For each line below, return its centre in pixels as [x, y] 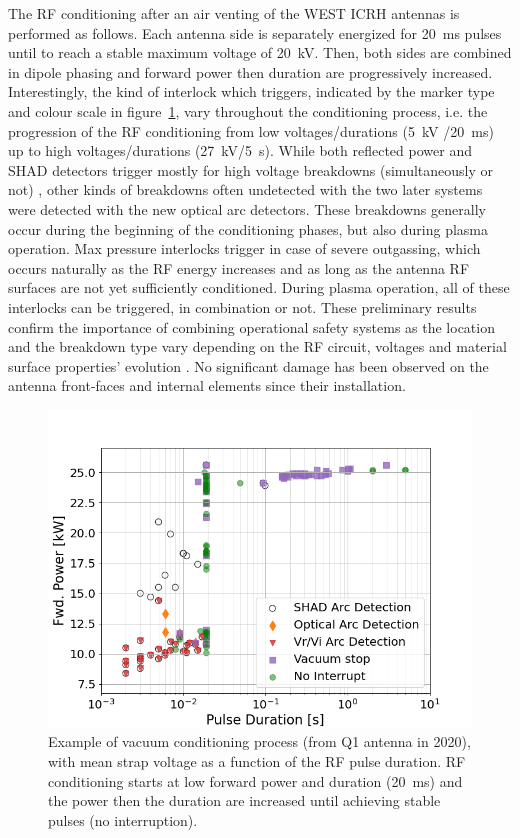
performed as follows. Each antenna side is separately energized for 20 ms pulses [255, 32]
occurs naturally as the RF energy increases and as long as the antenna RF [239, 267]
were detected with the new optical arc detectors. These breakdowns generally [247, 208]
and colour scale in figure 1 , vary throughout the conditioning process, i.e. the [248, 110]
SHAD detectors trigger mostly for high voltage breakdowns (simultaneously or [250, 169]
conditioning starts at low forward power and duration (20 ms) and [255, 780]
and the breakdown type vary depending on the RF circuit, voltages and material [257, 346]
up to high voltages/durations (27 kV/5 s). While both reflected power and [240, 150]
